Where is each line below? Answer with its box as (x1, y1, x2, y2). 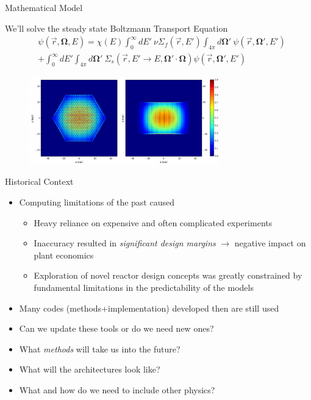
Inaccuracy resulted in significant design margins (34, 237, 216, 249)
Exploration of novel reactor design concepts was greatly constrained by (34, 269, 302, 282)
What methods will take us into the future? (19, 342, 181, 355)
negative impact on (234, 237, 306, 249)
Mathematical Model (5, 1, 83, 13)
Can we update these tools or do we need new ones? (19, 322, 214, 335)
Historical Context (5, 175, 74, 188)
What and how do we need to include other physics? (19, 383, 215, 396)
